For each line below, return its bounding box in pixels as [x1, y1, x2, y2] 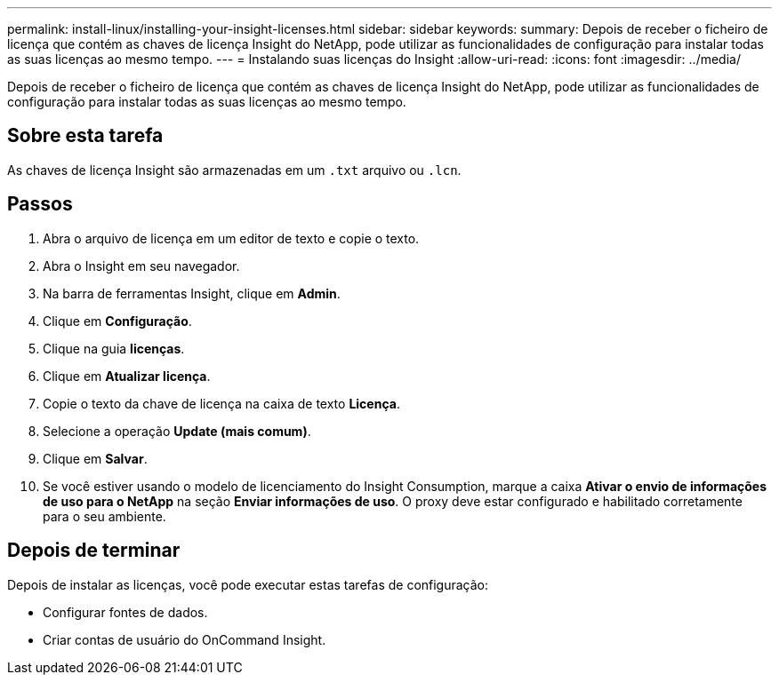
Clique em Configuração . [43, 313, 192, 329]
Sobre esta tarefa [7, 124, 164, 147]
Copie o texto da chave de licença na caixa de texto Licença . [43, 395, 400, 411]
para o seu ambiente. [43, 508, 166, 524]
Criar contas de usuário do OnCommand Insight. [43, 631, 326, 647]
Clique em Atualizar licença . [43, 368, 211, 384]
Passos [7, 193, 73, 216]
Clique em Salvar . [43, 450, 148, 466]
